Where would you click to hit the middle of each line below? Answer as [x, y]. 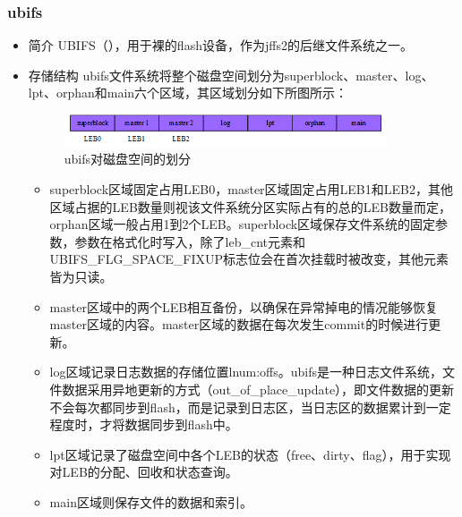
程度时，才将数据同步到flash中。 [144, 424]
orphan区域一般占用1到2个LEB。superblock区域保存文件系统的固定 [243, 224]
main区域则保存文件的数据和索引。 [151, 501]
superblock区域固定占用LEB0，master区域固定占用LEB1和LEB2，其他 [251, 189]
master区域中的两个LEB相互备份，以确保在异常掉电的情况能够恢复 [244, 306]
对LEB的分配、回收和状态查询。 [144, 472]
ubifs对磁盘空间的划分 [128, 159]
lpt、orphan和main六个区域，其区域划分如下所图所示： [188, 93]
